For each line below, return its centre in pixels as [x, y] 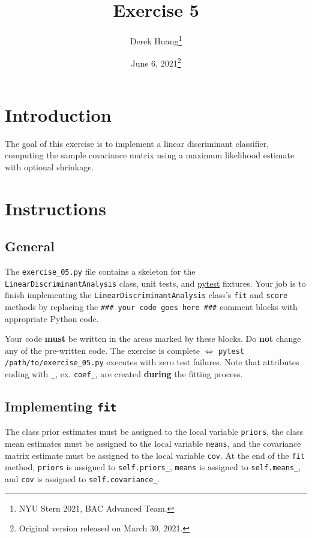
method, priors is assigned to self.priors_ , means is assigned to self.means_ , [153, 467]
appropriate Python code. [52, 318]
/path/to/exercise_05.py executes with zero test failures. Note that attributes [152, 362]
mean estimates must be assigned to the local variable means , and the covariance [153, 444]
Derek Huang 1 [156, 40]
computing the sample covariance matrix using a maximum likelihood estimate [150, 155]
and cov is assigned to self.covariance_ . [82, 479]
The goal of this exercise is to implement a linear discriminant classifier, [137, 143]
